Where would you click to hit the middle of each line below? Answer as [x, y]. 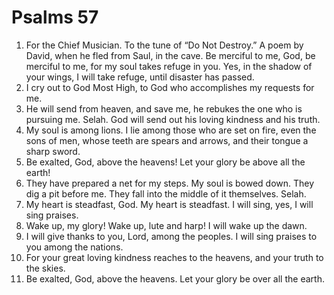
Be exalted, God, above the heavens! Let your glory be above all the [165, 162]
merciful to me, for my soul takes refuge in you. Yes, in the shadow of [169, 66]
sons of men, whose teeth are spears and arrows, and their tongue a [167, 140]
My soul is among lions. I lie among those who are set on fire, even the [171, 130]
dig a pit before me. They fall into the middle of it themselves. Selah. [166, 193]
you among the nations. [74, 247]
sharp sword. [53, 151]
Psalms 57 [55, 17]
